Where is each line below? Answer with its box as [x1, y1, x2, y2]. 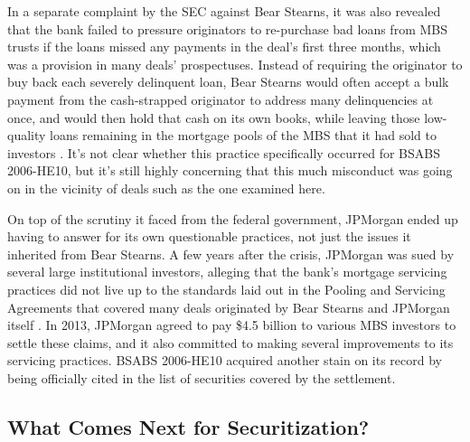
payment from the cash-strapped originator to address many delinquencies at [7, 89, 434, 108]
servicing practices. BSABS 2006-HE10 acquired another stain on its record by [7, 351, 443, 370]
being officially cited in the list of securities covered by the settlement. [7, 368, 396, 387]
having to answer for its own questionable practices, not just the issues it [7, 227, 411, 246]
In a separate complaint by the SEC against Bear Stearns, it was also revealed [7, 2, 441, 20]
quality [7, 126, 46, 145]
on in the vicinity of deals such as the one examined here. [7, 178, 325, 197]
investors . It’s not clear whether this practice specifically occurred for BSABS [7, 143, 440, 162]
